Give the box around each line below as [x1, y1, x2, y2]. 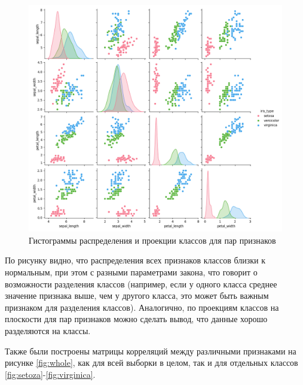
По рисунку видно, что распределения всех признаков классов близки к [5, 254, 265, 266]
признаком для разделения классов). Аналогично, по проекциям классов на [5, 301, 279, 313]
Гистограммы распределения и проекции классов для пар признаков [29, 234, 276, 246]
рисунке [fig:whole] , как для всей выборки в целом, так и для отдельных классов [5, 356, 298, 369]
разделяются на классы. [5, 325, 91, 337]
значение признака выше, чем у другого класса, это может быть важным [5, 289, 269, 302]
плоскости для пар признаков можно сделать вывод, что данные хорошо [5, 313, 268, 325]
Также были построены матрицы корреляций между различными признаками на [5, 344, 296, 357]
